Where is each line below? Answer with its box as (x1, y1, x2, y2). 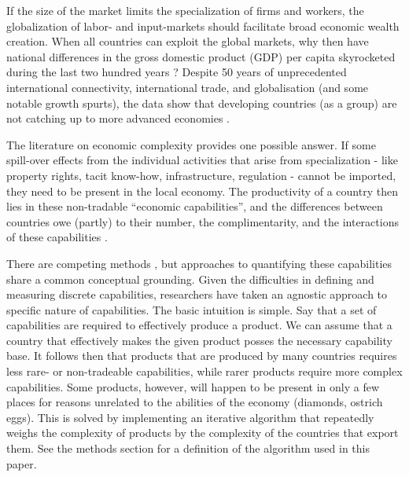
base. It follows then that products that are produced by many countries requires (6, 347, 397, 364)
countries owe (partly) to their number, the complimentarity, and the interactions (6, 213, 399, 229)
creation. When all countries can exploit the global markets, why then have (6, 33, 369, 50)
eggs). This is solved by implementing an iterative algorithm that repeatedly (6, 409, 374, 425)
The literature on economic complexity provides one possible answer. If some (6, 136, 376, 152)
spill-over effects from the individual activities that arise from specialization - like (6, 152, 398, 168)
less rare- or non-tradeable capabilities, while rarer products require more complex (6, 363, 403, 380)
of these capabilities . (6, 229, 108, 245)
